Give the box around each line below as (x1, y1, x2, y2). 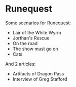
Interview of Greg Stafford (12, 76, 67, 82)
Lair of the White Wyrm (12, 29, 62, 35)
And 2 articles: (5, 61, 36, 67)
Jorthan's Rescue (12, 35, 50, 41)
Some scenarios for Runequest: (5, 20, 71, 26)
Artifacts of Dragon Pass (12, 70, 64, 76)
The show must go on (12, 46, 58, 52)
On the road (12, 40, 38, 46)
